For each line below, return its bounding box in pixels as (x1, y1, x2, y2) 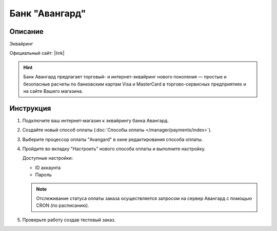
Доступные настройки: (22, 155, 73, 161)
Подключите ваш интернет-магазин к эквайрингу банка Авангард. (22, 117, 169, 123)
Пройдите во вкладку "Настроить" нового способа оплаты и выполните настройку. (22, 146, 206, 152)
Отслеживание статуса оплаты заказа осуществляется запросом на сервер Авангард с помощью (36, 195, 252, 202)
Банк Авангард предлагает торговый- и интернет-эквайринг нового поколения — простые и (23, 74, 227, 80)
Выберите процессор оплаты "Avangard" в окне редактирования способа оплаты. (22, 136, 203, 142)
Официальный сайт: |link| (9, 50, 65, 56)
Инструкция (9, 104, 51, 113)
